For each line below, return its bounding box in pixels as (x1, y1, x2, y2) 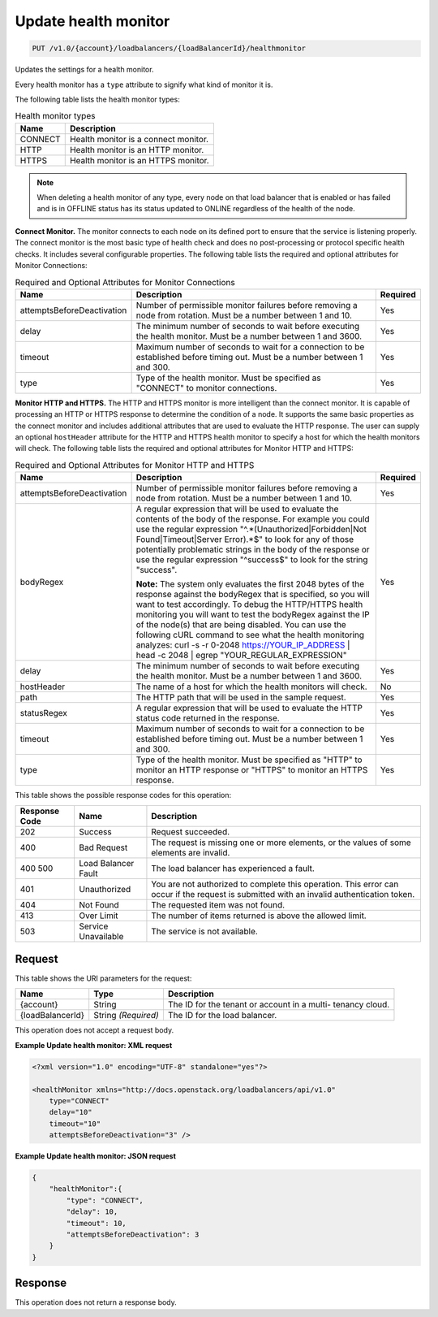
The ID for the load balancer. (167, 1010, 277, 1021)
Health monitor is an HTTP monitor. (69, 144, 204, 155)
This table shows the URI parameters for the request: (15, 973, 192, 983)
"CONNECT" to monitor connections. (135, 382, 277, 393)
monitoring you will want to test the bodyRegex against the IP (135, 609, 370, 621)
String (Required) (93, 1010, 160, 1021)
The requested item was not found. (151, 899, 286, 910)
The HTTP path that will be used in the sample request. (135, 691, 346, 703)
